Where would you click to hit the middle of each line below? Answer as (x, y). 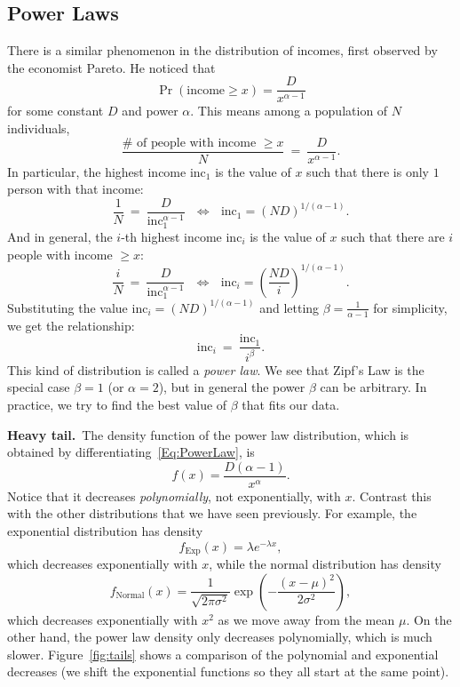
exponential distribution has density (105, 530)
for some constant (56, 111)
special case (39, 387)
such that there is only (368, 171)
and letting (289, 307)
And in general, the (60, 237)
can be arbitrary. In (373, 387)
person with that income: (75, 189)
